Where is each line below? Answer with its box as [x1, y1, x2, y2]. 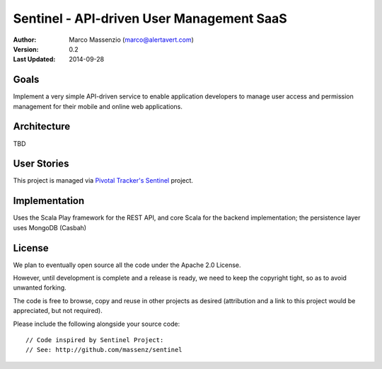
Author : [13, 35, 37, 44]
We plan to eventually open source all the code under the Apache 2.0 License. [13, 261, 241, 269]
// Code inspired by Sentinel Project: [25, 336, 164, 344]
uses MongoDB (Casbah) [13, 223, 87, 232]
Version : [13, 45, 39, 53]
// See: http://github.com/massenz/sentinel [25, 346, 183, 354]
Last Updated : [13, 55, 56, 64]
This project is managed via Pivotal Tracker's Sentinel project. [13, 176, 194, 185]
